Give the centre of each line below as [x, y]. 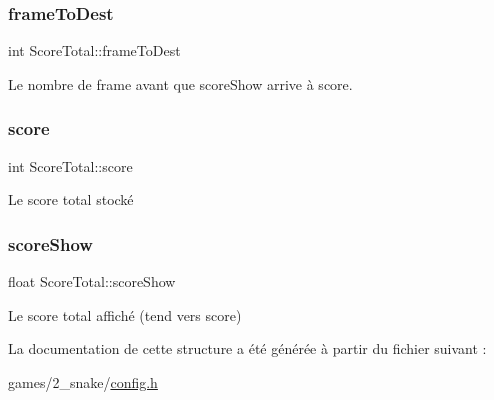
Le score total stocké [71, 199]
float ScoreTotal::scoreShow [92, 281]
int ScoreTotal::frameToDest [94, 50]
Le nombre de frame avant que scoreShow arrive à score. [180, 83]
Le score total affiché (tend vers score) [125, 314]
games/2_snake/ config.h [83, 381]
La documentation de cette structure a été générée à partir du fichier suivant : [247, 348]
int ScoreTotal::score [70, 165]
